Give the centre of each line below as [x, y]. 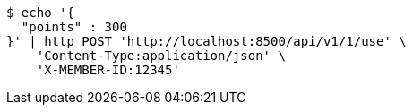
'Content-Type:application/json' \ [161, 56]
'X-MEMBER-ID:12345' [108, 70]
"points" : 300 [74, 27]
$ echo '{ [40, 13]
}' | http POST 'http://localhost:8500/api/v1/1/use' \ [206, 41]
